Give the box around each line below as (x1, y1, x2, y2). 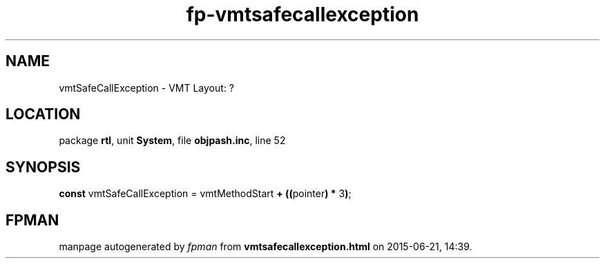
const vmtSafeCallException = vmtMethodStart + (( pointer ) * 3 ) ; (59, 187, 352, 200)
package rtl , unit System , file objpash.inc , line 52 (59, 134, 286, 147)
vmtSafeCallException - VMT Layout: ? (59, 81, 235, 94)
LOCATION (6, 105, 81, 123)
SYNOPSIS (6, 158, 81, 176)
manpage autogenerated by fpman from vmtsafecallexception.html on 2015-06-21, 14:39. (59, 241, 472, 253)
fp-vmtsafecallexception (186, 3, 419, 26)
